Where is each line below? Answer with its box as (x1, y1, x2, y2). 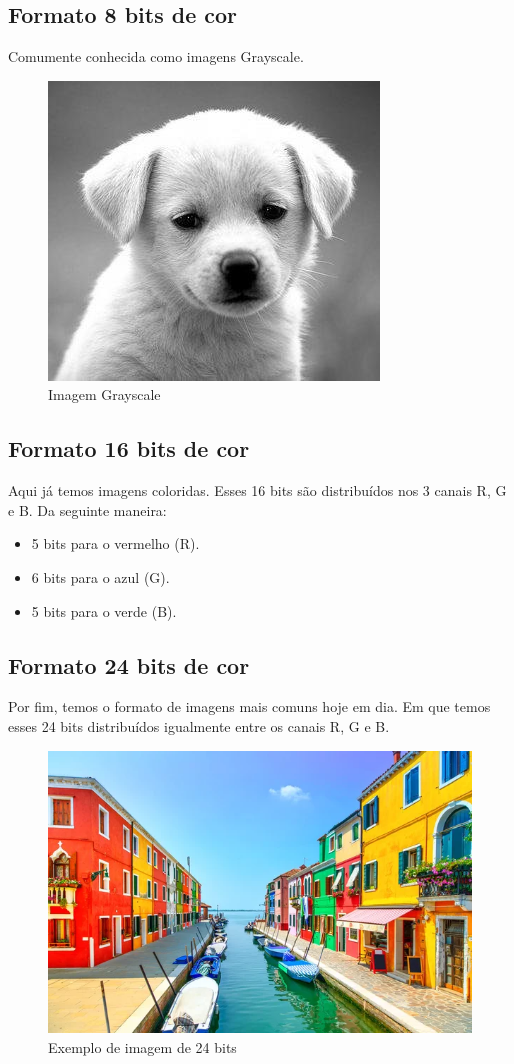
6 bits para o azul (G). (31, 566, 170, 587)
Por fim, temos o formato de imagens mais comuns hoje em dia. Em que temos (8, 696, 491, 717)
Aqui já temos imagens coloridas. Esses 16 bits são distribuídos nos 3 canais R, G (8, 480, 507, 501)
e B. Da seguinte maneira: (8, 499, 167, 520)
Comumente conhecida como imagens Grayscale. (8, 46, 304, 67)
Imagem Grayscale (48, 384, 161, 405)
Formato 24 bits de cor (8, 649, 250, 680)
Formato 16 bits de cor (8, 433, 250, 464)
